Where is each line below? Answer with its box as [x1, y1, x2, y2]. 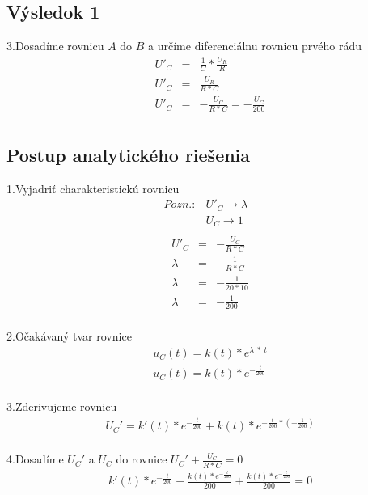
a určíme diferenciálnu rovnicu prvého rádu [148, 37, 362, 54]
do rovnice [116, 451, 167, 467]
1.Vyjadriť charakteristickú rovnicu [6, 180, 180, 197]
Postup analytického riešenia [6, 142, 251, 167]
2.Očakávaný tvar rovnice [6, 327, 132, 344]
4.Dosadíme [6, 451, 64, 467]
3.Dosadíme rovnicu [6, 37, 104, 54]
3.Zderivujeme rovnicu [6, 398, 117, 415]
